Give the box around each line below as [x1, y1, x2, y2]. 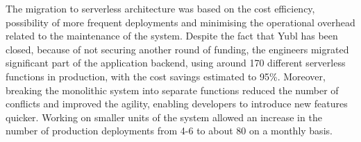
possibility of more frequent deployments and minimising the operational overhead [6, 15, 355, 29]
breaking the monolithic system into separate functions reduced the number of [6, 82, 339, 97]
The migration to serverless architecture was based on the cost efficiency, [6, 1, 315, 15]
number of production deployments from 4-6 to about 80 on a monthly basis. [6, 123, 333, 138]
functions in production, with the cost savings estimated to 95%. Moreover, [6, 69, 326, 83]
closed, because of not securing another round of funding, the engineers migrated [6, 42, 349, 56]
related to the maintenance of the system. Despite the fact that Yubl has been [6, 28, 338, 43]
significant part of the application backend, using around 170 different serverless [6, 55, 346, 70]
